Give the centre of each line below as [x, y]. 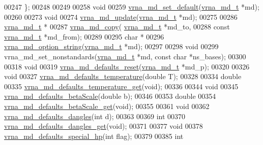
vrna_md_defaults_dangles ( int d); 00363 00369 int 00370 [95, 116]
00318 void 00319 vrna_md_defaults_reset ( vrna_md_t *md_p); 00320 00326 [127, 66]
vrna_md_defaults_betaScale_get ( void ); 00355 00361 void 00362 [107, 106]
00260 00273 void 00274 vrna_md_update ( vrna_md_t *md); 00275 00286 [121, 16]
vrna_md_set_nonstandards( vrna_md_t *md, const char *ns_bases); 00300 [125, 56]
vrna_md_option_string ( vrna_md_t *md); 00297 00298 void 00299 [111, 46]
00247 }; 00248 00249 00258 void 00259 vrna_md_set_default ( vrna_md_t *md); [132, 7]
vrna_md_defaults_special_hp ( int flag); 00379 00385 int [94, 136]
